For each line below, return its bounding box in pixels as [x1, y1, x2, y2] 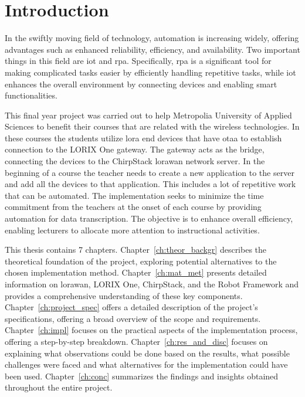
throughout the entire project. [5, 381, 113, 393]
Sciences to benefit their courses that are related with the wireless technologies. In [5, 120, 300, 133]
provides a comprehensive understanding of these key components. [5, 289, 243, 301]
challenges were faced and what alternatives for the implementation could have [5, 358, 288, 371]
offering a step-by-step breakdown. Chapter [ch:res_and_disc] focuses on [5, 335, 268, 347]
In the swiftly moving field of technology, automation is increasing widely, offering [5, 32, 299, 44]
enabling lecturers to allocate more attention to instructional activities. [5, 223, 260, 236]
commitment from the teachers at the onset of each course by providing [5, 201, 262, 213]
